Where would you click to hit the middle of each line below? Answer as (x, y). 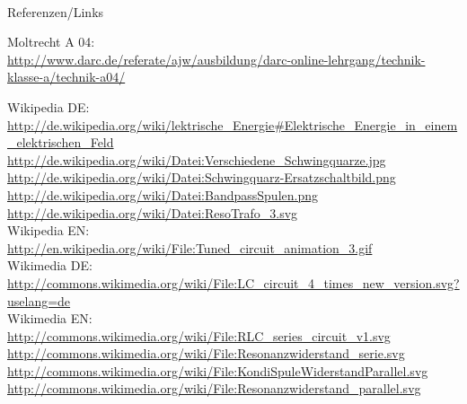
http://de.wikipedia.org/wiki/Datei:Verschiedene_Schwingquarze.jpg (197, 159)
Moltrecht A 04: (51, 42)
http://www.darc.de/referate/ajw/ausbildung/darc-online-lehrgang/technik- (216, 59)
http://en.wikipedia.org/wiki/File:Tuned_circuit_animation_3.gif (190, 247)
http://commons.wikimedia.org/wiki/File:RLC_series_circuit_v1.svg (199, 335)
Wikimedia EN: (50, 318)
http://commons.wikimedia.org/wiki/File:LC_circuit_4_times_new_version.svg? (233, 282)
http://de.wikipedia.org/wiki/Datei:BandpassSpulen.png (163, 194)
